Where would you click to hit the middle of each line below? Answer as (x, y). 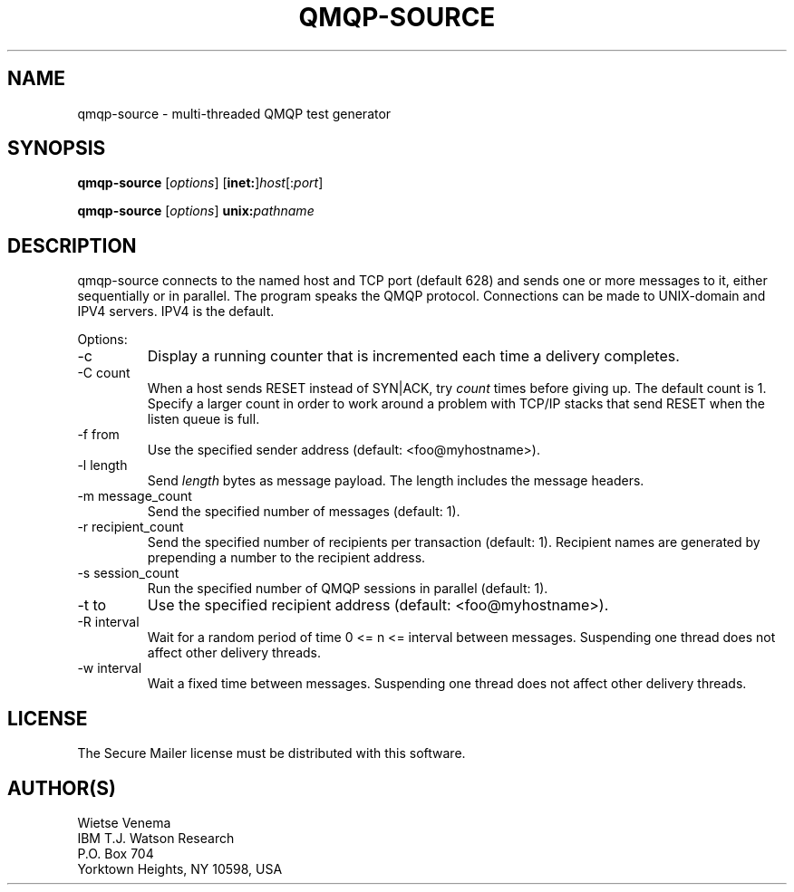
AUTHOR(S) (62, 788)
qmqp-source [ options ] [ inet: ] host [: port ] (200, 183)
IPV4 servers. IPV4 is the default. (176, 312)
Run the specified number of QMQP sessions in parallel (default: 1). (348, 589)
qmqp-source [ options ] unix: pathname (196, 211)
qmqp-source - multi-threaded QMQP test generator (234, 113)
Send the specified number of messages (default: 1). (304, 512)
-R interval (108, 622)
